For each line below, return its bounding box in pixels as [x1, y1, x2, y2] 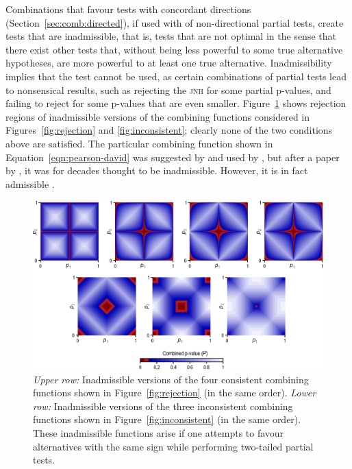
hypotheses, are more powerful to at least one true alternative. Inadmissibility [5, 56, 332, 70]
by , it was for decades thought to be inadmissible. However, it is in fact [5, 163, 308, 178]
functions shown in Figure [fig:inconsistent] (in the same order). [33, 412, 301, 426]
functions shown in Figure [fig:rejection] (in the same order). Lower [33, 385, 316, 400]
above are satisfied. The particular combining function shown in [5, 136, 273, 150]
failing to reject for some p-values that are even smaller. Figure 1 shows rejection [5, 96, 347, 110]
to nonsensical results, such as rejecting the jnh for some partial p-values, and [5, 82, 331, 97]
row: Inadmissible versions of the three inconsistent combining [33, 398, 293, 413]
